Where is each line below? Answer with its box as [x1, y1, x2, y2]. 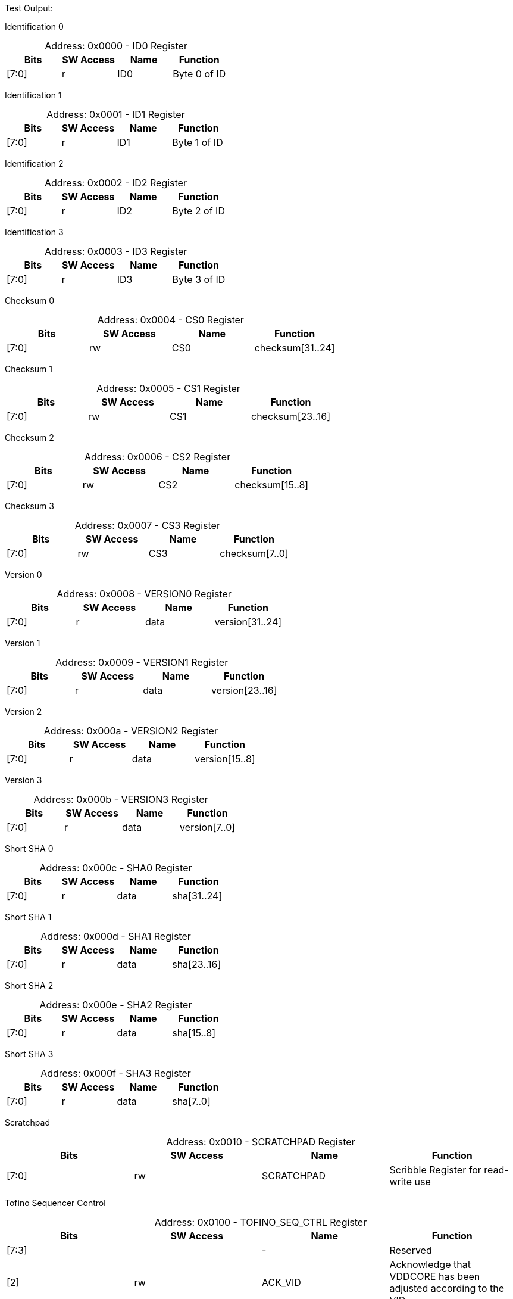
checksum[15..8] [234, 479, 309, 491]
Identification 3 [5, 227, 64, 237]
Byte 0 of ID [173, 68, 226, 80]
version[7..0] [180, 821, 236, 833]
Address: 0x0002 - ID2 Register [44, 177, 187, 189]
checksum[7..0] [220, 547, 289, 559]
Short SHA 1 [5, 912, 52, 922]
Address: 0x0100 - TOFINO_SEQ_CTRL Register [154, 1216, 367, 1228]
